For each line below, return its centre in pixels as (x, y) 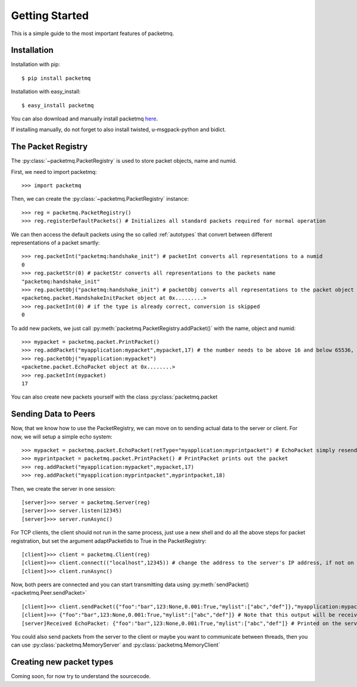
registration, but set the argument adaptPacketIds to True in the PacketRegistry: (109, 541)
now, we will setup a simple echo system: (62, 436)
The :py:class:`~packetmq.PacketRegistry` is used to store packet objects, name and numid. (124, 161)
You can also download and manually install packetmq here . (84, 119)
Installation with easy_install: (46, 92)
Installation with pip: (36, 64)
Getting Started (50, 15)
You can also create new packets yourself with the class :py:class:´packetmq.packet (114, 397)
